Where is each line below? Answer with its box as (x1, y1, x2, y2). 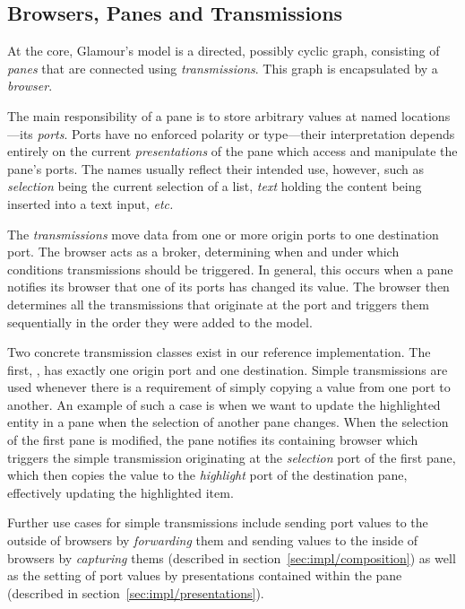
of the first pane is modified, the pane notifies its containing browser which (7, 431, 418, 449)
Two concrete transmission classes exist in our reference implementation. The (7, 343, 431, 361)
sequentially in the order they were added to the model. (7, 312, 313, 331)
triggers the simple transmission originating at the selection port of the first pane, (7, 448, 456, 466)
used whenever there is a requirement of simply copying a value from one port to (7, 378, 451, 396)
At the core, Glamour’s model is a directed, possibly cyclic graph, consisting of (7, 41, 440, 60)
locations (401, 106, 451, 125)
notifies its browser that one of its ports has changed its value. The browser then (7, 277, 450, 296)
